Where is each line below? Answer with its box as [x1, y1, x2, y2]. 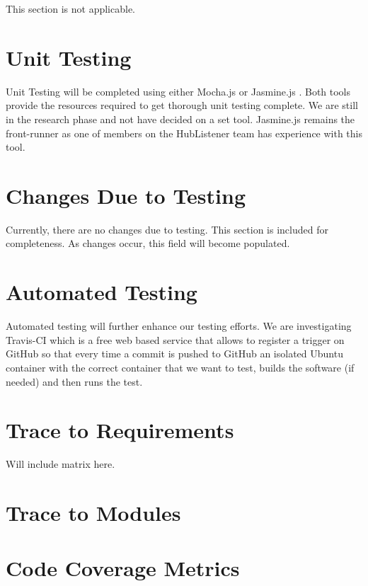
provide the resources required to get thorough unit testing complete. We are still [6, 98, 358, 113]
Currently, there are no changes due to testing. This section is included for [6, 222, 328, 236]
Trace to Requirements [6, 415, 234, 444]
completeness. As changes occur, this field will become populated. [6, 236, 290, 251]
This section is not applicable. [6, 1, 136, 16]
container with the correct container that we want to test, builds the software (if [6, 360, 355, 374]
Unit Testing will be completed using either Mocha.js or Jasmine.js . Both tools [6, 84, 351, 98]
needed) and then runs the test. [6, 374, 143, 389]
